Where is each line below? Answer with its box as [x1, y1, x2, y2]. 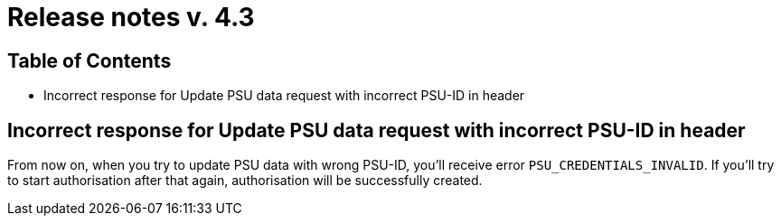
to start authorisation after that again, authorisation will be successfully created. [7, 172, 483, 189]
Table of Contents [7, 49, 172, 72]
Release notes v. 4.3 [7, 2, 255, 33]
